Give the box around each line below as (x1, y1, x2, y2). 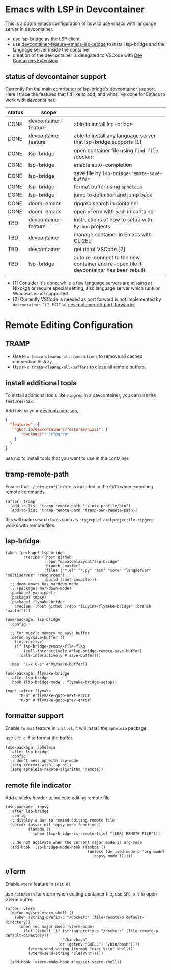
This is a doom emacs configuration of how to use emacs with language (5, 20, 156, 27)
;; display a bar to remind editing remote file (10, 817, 115, 823)
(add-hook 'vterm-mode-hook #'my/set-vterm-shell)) (10, 959, 122, 965)
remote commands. (5, 489, 46, 495)
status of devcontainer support (5, 72, 106, 81)
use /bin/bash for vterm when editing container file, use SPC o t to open (5, 890, 157, 897)
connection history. (12, 358, 53, 364)
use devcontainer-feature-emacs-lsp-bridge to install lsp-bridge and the (12, 41, 165, 47)
